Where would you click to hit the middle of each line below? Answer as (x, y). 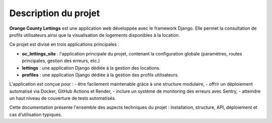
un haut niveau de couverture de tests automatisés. (63, 98)
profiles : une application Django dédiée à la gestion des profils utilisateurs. (100, 75)
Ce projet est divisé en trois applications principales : (64, 44)
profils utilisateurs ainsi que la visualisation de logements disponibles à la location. (95, 35)
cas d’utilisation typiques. (36, 114)
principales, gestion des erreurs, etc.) (61, 61)
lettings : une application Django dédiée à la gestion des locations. (91, 68)
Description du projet (55, 13)
